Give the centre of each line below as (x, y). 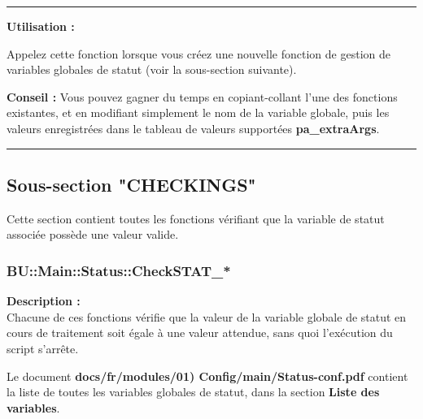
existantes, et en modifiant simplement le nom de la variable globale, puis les (198, 112)
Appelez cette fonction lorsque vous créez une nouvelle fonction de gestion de (198, 53)
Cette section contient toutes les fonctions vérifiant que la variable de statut (196, 218)
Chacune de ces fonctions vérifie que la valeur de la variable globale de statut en (207, 316)
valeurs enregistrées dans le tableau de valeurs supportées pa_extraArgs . (193, 128)
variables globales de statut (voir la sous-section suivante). (152, 69)
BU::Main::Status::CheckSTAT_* (119, 270)
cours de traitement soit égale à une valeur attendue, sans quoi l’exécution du (200, 333)
